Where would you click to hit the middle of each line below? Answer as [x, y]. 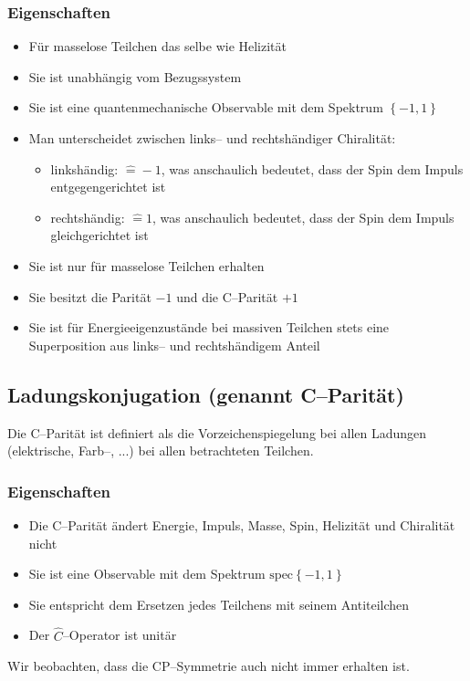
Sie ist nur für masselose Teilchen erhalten [146, 265]
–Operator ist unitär [120, 635]
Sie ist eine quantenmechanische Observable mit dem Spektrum [206, 107]
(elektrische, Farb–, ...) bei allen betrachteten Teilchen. [161, 451]
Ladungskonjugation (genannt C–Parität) [206, 394]
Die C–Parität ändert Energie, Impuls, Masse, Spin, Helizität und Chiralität [242, 524]
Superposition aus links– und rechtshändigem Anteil [174, 345]
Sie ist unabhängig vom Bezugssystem [135, 76]
